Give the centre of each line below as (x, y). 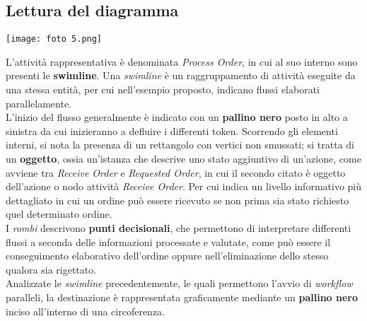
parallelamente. (39, 103)
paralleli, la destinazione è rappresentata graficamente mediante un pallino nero (182, 297)
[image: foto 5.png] (54, 39)
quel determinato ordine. (59, 214)
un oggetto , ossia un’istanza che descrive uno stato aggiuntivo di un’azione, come (183, 159)
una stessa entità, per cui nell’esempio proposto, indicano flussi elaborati (163, 89)
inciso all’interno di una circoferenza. (85, 311)
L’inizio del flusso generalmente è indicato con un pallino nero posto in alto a (177, 117)
